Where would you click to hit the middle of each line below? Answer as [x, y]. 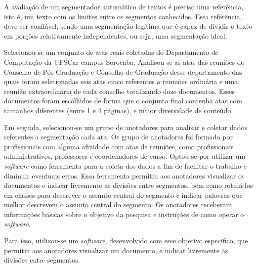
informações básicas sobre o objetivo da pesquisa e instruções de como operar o [124, 214]
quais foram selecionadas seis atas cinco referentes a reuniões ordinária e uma [121, 81]
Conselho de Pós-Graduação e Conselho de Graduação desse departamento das [123, 71]
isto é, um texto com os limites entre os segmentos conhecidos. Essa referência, [123, 16]
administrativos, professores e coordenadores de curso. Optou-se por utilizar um [125, 156]
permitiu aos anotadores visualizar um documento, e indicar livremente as [116, 250]
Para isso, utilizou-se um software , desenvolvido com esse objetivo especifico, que [126, 241]
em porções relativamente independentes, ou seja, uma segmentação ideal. [116, 35]
